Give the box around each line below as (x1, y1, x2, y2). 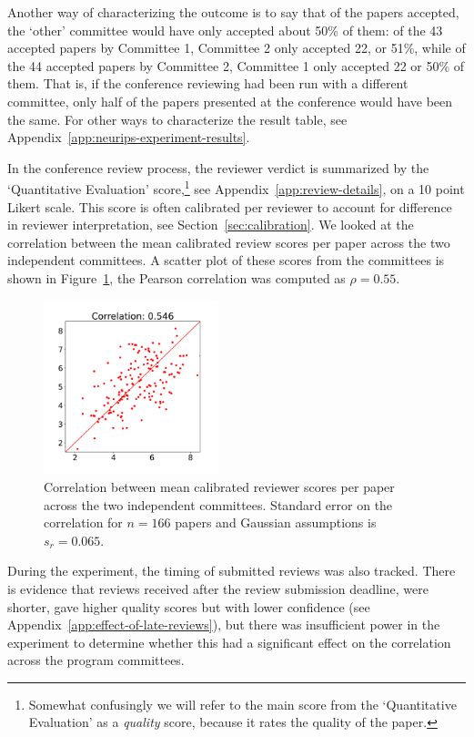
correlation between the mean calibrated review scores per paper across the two (7, 232, 450, 251)
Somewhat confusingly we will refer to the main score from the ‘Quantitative (28, 694, 457, 713)
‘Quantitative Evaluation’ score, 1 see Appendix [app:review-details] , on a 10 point (7, 177, 465, 198)
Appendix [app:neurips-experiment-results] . (7, 128, 250, 147)
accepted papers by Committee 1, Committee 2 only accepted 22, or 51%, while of (7, 38, 466, 57)
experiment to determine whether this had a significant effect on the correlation (7, 632, 451, 651)
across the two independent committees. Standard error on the (44, 495, 393, 514)
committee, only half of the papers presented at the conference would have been (7, 91, 453, 110)
